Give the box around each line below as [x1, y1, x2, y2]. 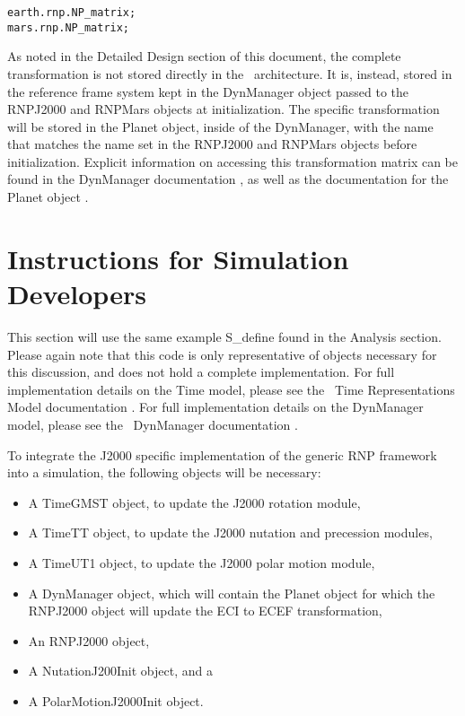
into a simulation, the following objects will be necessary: [7, 463, 321, 482]
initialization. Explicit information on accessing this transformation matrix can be [7, 152, 458, 170]
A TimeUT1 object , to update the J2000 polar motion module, [28, 553, 375, 572]
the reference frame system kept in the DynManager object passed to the [7, 82, 409, 100]
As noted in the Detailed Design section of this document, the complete [7, 47, 401, 65]
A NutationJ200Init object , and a [28, 661, 213, 680]
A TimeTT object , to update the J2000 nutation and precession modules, [28, 523, 433, 542]
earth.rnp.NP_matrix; [7, 6, 136, 19]
